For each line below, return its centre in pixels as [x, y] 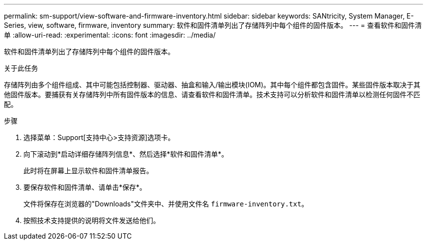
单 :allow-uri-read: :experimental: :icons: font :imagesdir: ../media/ [110, 35]
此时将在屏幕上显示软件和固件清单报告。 [88, 171]
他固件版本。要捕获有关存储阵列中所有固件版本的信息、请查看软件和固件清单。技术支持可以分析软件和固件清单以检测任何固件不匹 [212, 94]
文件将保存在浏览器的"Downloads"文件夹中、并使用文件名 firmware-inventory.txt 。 [166, 204]
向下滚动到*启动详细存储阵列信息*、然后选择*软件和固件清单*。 [126, 154]
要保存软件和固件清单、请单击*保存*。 [85, 187]
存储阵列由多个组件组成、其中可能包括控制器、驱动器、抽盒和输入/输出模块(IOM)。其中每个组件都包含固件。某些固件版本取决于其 [212, 85]
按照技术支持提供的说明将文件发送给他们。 [92, 220]
